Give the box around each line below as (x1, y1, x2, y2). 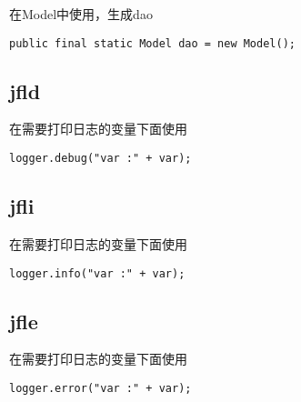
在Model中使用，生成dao (9, 5, 153, 23)
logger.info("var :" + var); (9, 266, 186, 280)
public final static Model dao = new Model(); (9, 36, 296, 50)
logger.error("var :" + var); (9, 381, 192, 395)
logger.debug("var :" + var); (9, 152, 192, 166)
